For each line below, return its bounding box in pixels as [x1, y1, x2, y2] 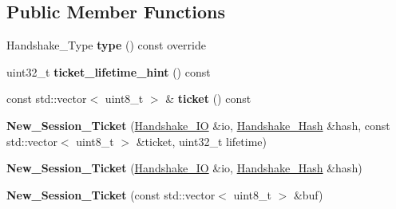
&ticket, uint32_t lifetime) [136, 132, 267, 149]
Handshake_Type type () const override [6, 37, 206, 53]
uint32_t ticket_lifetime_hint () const [6, 63, 211, 80]
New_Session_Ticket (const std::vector [6, 186, 216, 203]
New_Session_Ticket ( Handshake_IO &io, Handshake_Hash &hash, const [6, 116, 390, 133]
